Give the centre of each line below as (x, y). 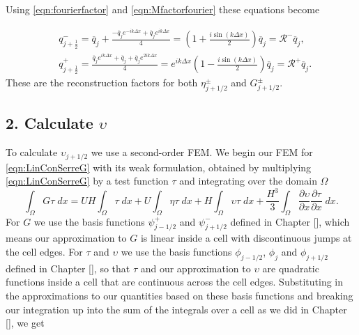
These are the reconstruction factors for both (102, 83)
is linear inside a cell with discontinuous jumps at (246, 238)
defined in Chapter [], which (290, 221)
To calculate (32, 152)
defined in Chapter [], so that (68, 268)
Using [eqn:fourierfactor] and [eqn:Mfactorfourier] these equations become (163, 9)
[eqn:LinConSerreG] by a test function (87, 181)
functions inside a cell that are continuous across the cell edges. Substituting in (175, 282)
